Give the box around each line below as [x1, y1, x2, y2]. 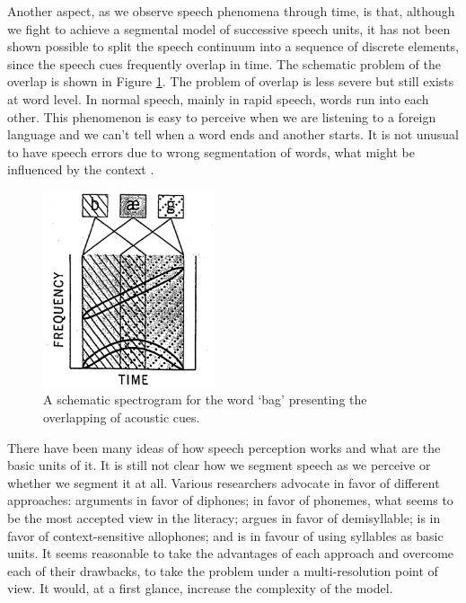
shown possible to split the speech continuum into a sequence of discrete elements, [7, 37, 460, 56]
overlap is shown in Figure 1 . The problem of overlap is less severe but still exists [7, 72, 454, 91]
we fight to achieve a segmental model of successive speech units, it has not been [7, 19, 451, 38]
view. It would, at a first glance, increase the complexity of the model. [7, 579, 393, 598]
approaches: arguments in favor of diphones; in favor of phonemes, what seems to [7, 491, 453, 510]
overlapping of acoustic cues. [43, 408, 200, 427]
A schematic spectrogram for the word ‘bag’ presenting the [43, 390, 367, 409]
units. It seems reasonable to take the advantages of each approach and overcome [7, 544, 454, 563]
